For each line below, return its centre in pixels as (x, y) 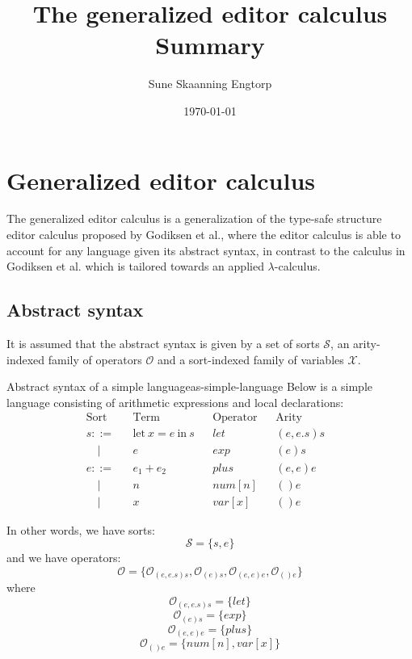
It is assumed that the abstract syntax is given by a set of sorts (163, 344)
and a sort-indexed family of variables (250, 359)
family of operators (95, 359)
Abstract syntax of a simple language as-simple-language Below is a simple (190, 386)
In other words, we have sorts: (81, 529)
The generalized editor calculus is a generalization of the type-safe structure (194, 218)
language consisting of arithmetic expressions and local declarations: (175, 402)
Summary (210, 45)
